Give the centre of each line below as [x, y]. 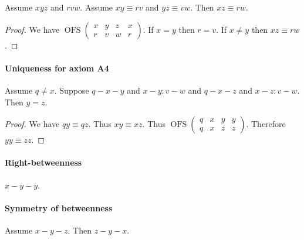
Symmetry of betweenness [59, 208]
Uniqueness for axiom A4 [57, 68]
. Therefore [266, 124]
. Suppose [72, 90]
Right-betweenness [43, 162]
